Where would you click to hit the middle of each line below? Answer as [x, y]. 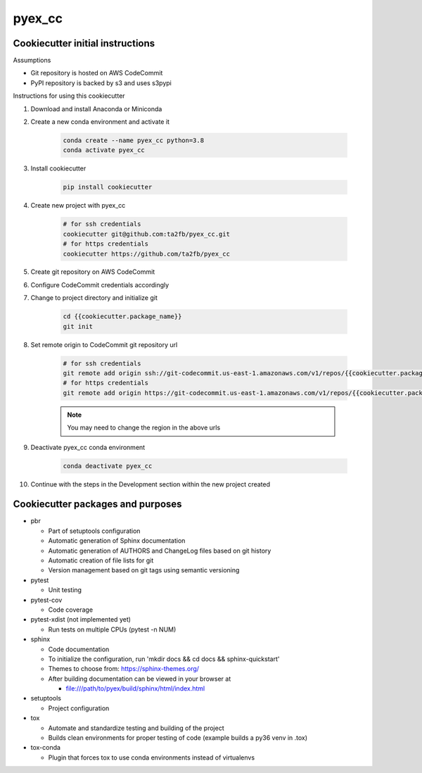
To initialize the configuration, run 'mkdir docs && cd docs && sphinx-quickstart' [164, 659]
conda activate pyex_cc [104, 150]
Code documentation [79, 649]
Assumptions [32, 61]
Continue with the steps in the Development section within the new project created [151, 484]
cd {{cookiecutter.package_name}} [122, 316]
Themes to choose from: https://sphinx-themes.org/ [124, 669]
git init [78, 326]
